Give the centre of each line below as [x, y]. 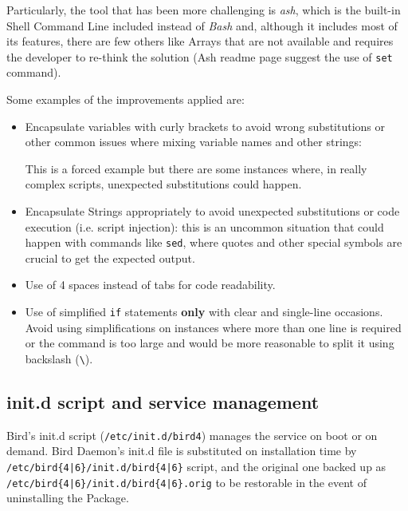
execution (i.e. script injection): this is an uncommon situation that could [204, 226]
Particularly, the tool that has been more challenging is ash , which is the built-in [204, 10]
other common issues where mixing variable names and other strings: [193, 142]
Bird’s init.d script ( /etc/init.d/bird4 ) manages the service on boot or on [192, 435]
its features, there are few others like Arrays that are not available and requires [200, 41]
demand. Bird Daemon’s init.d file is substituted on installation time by [182, 451]
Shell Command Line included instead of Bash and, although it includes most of [202, 25]
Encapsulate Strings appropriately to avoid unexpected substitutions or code [212, 211]
